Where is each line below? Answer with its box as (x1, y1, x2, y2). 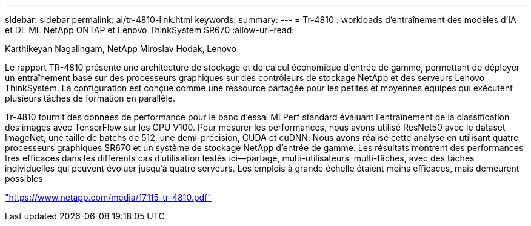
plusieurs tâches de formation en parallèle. (5, 93, 175, 103)
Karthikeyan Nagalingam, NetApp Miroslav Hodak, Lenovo (5, 44, 236, 54)
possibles (5, 173, 43, 184)
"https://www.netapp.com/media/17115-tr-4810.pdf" (5, 192, 212, 202)
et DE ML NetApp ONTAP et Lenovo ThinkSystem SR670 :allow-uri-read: (5, 25, 295, 35)
